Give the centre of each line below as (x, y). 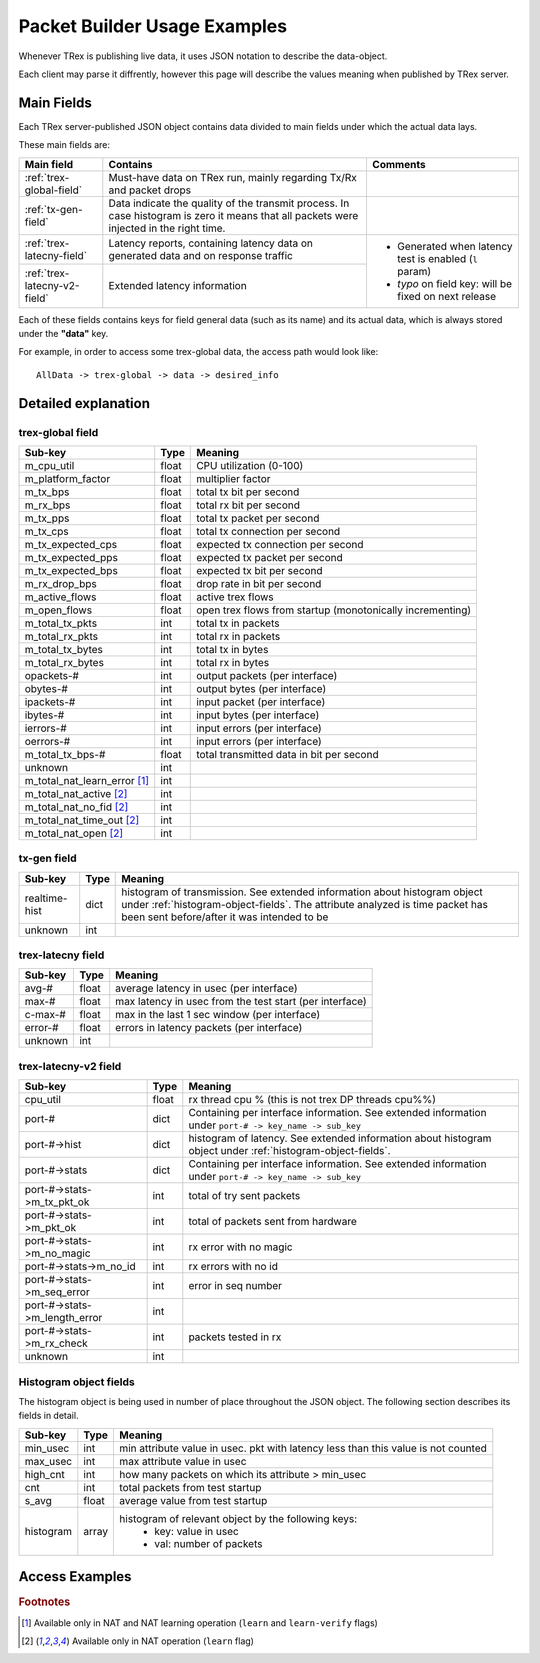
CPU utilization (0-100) (250, 465)
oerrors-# (47, 741)
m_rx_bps (47, 505)
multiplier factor (233, 478)
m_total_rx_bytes (64, 662)
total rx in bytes (233, 662)
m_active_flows (60, 597)
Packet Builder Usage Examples (153, 26)
